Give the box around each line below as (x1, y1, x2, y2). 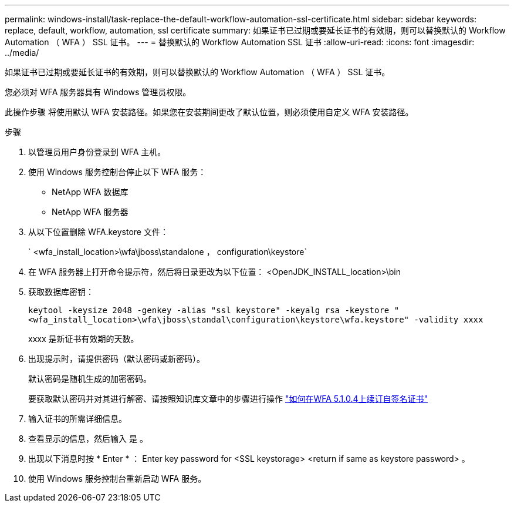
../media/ (5, 48, 39, 58)
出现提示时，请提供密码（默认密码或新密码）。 (28, 354, 205, 364)
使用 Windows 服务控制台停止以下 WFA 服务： (28, 167, 207, 177)
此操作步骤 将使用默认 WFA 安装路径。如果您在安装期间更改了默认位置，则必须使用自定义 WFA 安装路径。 (5, 107, 414, 117)
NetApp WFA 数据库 (52, 187, 128, 197)
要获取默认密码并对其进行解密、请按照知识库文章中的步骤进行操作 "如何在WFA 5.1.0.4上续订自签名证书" (28, 394, 428, 404)
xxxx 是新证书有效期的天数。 (28, 334, 139, 344)
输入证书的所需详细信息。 (28, 414, 127, 424)
